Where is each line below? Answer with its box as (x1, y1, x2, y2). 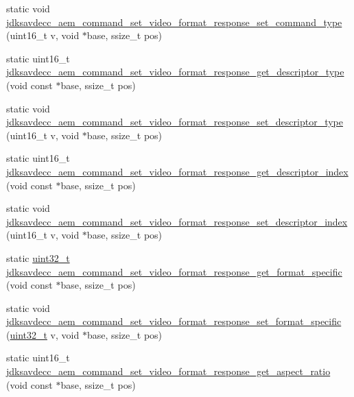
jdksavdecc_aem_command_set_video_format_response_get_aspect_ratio (6, 364, 331, 378)
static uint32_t (6, 250, 70, 265)
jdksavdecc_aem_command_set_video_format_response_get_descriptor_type (6, 64, 344, 79)
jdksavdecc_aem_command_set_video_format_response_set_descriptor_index (6, 214, 348, 228)
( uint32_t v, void (6, 327, 80, 341)
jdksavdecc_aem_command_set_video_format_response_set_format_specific (6, 314, 342, 328)
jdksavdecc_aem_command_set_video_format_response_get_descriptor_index (6, 164, 349, 178)
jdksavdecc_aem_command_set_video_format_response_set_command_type (6, 14, 342, 29)
